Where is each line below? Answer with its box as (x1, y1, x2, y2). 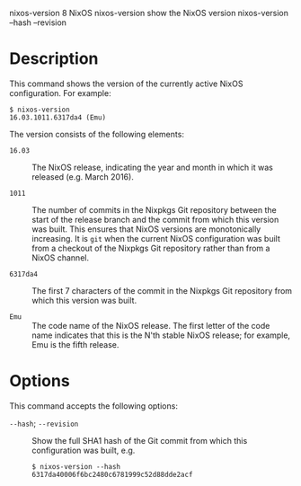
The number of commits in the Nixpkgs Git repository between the (31, 204, 277, 215)
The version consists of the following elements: (9, 128, 184, 139)
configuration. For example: (9, 87, 111, 98)
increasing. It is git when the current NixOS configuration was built (31, 233, 280, 243)
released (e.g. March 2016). (31, 171, 135, 182)
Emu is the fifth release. (31, 339, 120, 349)
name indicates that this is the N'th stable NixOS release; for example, (31, 330, 290, 340)
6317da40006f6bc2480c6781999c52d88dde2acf (31, 470, 193, 479)
